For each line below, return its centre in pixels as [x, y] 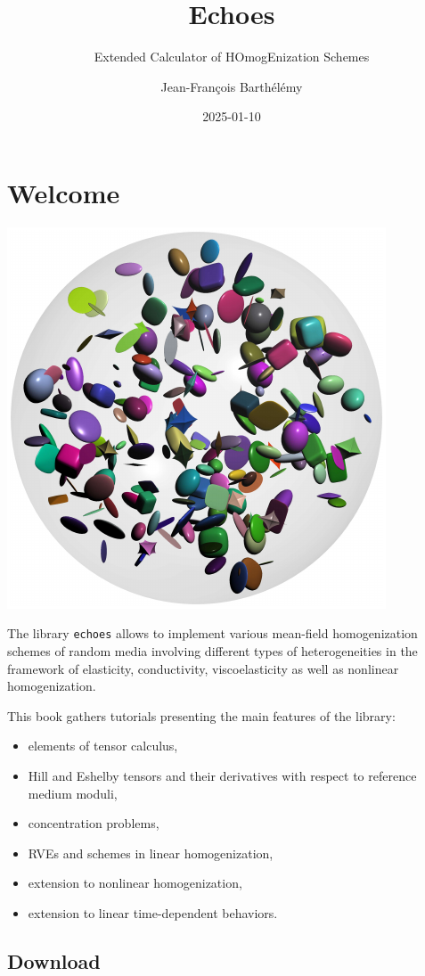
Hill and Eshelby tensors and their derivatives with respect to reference [222, 776]
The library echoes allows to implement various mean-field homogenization [212, 633]
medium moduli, [73, 793]
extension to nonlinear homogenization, [135, 883]
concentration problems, [94, 823]
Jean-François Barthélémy [232, 86]
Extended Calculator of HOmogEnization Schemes [232, 57]
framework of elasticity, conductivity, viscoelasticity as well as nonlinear [203, 668]
